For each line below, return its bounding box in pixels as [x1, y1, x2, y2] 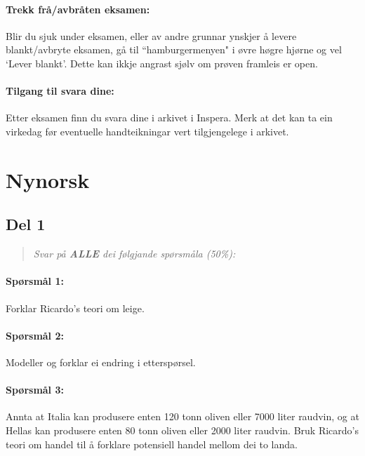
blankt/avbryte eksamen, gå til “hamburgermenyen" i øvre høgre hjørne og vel [6, 42, 342, 57]
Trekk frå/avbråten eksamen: [6, 1, 150, 16]
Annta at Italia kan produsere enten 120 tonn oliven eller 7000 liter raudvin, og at [6, 409, 359, 424]
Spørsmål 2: [6, 328, 64, 342]
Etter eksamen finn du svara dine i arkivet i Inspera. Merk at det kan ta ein [6, 110, 333, 125]
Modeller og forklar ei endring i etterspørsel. [6, 354, 196, 369]
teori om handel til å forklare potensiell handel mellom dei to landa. [6, 436, 298, 451]
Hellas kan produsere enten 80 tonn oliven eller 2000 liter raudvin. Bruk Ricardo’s [6, 422, 359, 437]
